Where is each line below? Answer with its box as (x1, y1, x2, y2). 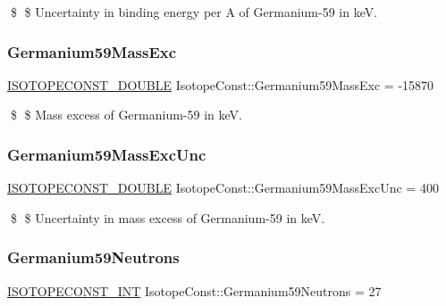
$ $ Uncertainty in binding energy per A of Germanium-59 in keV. (10, 3, 378, 21)
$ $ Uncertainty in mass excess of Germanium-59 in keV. (10, 208, 325, 227)
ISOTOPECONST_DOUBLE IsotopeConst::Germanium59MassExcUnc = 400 (7, 178, 439, 197)
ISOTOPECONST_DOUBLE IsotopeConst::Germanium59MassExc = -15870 (7, 75, 434, 94)
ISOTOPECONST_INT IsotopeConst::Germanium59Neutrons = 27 (7, 281, 382, 300)
